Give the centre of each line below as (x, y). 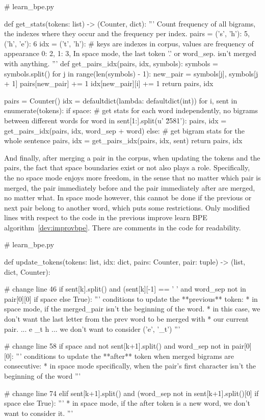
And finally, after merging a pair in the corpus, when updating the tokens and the (132, 157)
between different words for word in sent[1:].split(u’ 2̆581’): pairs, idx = (115, 120)
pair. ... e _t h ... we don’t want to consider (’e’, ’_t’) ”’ (92, 329)
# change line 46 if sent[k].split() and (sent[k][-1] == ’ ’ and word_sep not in (125, 289)
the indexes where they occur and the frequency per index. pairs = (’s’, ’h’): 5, (127, 33)
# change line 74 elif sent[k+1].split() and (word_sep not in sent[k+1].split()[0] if (131, 393)
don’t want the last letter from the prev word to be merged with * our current (126, 319)
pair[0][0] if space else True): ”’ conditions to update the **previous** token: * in (131, 298)
